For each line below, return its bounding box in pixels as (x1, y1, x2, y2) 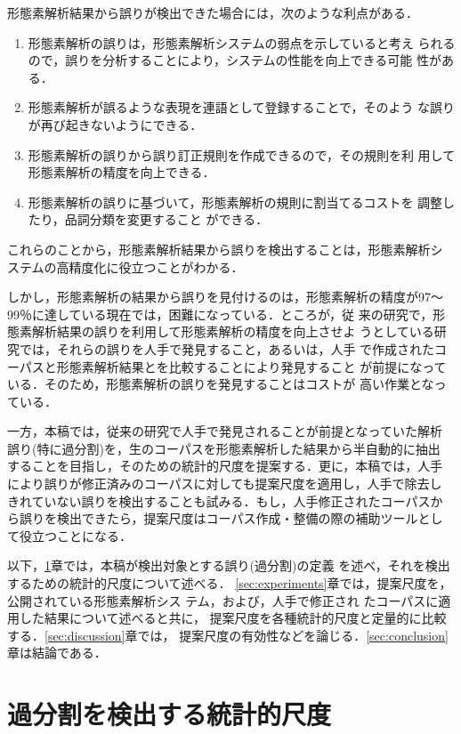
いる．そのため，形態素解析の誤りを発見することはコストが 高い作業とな (7, 375, 434, 393)
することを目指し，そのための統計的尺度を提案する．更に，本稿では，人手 (7, 456, 443, 475)
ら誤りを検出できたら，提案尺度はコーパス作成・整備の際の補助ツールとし (7, 509, 443, 528)
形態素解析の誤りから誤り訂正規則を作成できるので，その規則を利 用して (28, 145, 456, 164)
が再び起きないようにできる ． (28, 115, 203, 133)
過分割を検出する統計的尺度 (7, 696, 332, 732)
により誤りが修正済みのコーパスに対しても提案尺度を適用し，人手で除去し (7, 474, 442, 493)
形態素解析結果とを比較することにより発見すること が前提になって (56, 357, 447, 375)
